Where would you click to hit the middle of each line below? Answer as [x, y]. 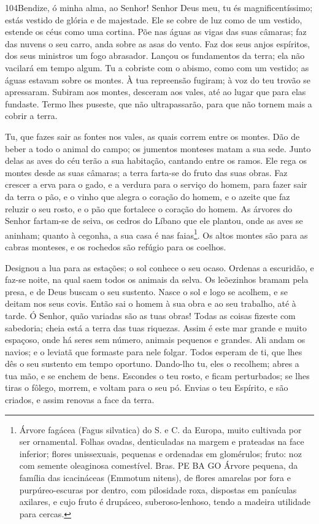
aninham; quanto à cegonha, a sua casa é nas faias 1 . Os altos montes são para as [156, 234]
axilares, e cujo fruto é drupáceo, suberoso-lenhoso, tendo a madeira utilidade [165, 502]
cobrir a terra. [31, 116]
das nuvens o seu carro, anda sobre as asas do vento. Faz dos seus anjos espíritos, [158, 43]
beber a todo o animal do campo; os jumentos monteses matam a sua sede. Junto [158, 148]
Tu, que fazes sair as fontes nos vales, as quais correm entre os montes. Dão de [152, 136]
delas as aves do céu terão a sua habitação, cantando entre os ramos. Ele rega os [156, 160]
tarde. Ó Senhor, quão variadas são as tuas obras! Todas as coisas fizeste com [150, 315]
